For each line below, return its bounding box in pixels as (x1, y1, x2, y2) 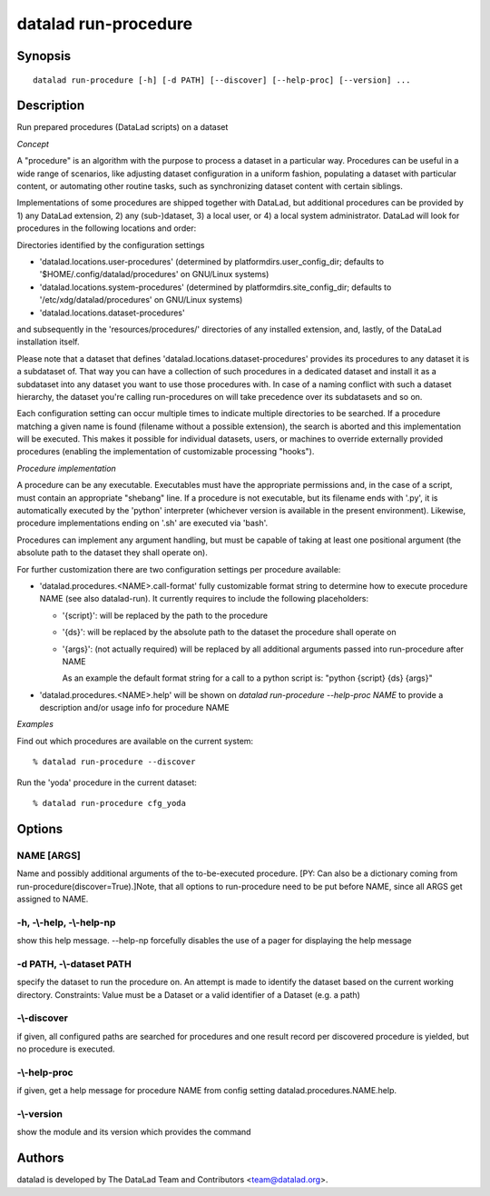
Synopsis (16, 48, 72, 64)
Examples (16, 719, 54, 730)
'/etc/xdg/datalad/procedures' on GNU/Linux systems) (39, 294, 243, 305)
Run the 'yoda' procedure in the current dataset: (16, 777, 197, 788)
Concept (16, 138, 50, 149)
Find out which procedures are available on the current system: (16, 735, 254, 746)
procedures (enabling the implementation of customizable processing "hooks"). (16, 446, 315, 457)
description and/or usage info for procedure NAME (39, 703, 230, 713)
